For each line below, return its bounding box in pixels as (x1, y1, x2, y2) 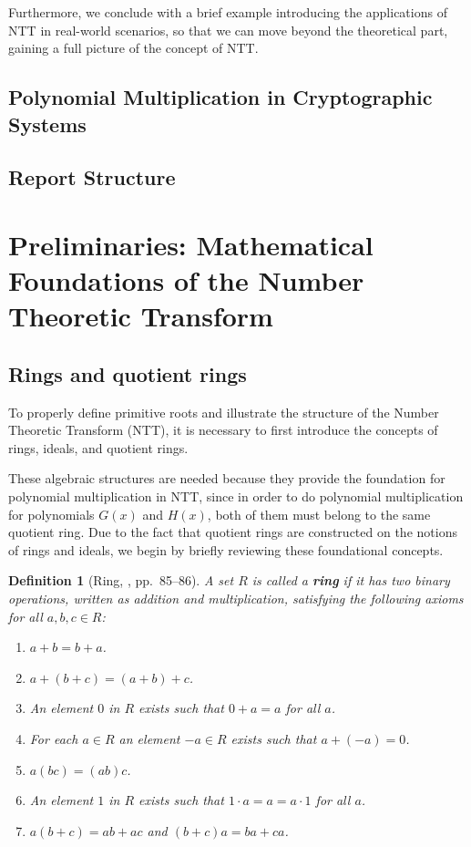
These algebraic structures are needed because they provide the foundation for (8, 469, 445, 488)
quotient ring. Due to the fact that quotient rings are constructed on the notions (8, 522, 457, 542)
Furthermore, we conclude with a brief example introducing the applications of (8, 3, 447, 21)
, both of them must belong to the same (207, 504, 431, 523)
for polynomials (8, 504, 95, 523)
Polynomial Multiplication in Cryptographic (8, 83, 433, 111)
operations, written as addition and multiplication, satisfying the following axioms (8, 589, 464, 608)
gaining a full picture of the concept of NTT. (8, 38, 259, 57)
